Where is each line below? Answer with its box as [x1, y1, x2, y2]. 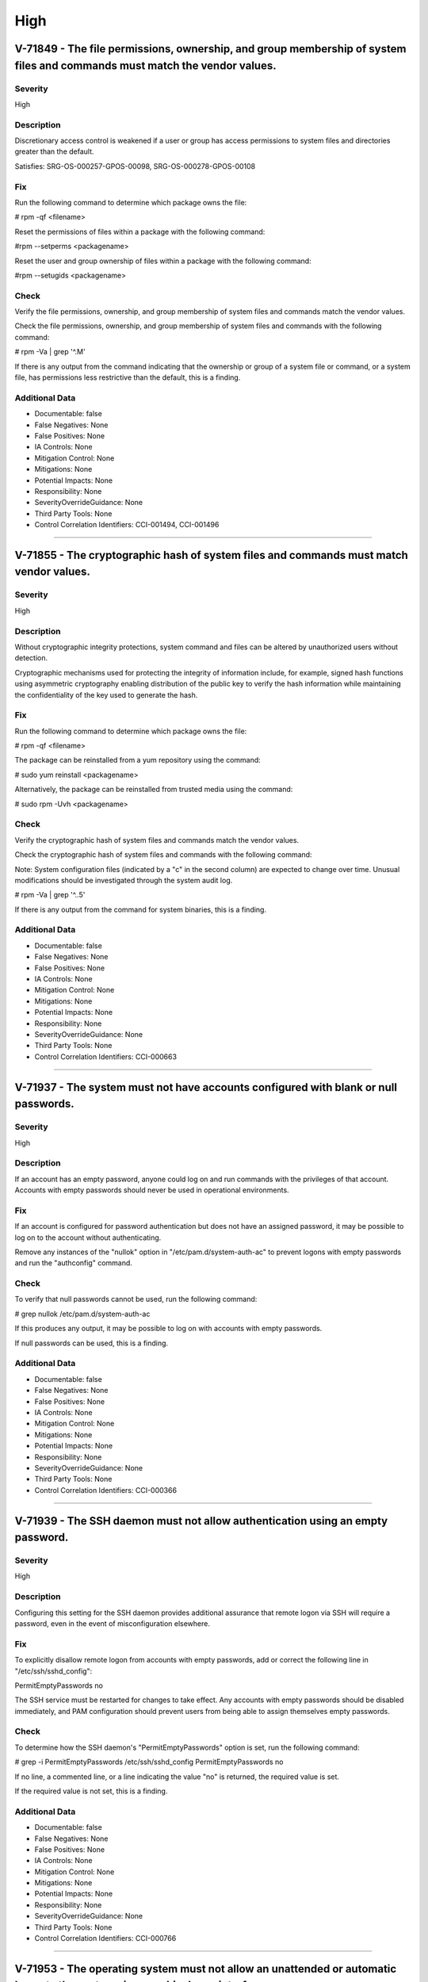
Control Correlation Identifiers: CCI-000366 [34, 1485, 178, 1494]
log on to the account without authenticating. [14, 1233, 162, 1242]
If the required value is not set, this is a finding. [14, 1786, 168, 1796]
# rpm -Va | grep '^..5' [14, 890, 86, 900]
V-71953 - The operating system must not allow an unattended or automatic [14, 1962, 397, 1976]
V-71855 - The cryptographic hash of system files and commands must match [14, 548, 408, 562]
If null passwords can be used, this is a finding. [14, 1338, 169, 1348]
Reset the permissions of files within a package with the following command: [14, 227, 266, 236]
